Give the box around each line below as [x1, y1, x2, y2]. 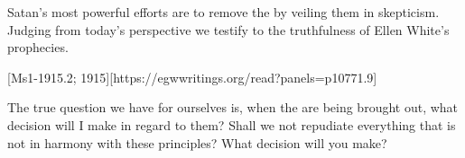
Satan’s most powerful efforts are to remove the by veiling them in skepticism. [7, 3, 440, 21]
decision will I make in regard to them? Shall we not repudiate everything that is [7, 115, 456, 134]
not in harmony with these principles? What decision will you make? [7, 133, 387, 152]
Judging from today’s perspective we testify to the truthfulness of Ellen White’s [7, 20, 450, 39]
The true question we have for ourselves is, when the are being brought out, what [7, 98, 459, 117]
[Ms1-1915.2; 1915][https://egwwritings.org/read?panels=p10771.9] [7, 67, 377, 86]
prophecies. [7, 38, 69, 57]
